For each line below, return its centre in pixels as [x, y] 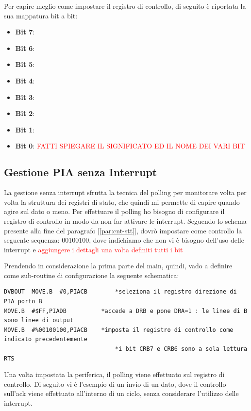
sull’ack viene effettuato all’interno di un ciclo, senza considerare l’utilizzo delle [121, 393]
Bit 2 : [25, 113]
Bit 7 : [25, 32]
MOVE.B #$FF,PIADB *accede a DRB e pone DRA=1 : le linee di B [126, 311]
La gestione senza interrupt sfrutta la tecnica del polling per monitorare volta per [125, 192]
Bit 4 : [25, 80]
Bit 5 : [25, 64]
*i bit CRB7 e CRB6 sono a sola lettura [181, 349]
